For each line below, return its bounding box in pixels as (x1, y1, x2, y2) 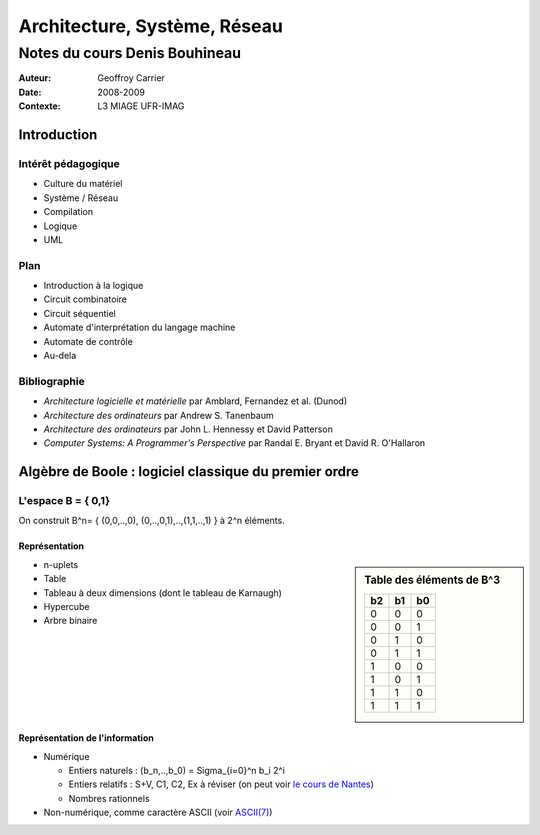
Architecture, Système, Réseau (18, 15, 284, 37)
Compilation (43, 206, 94, 218)
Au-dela (43, 349, 77, 361)
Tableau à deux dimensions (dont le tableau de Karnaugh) (43, 586, 282, 599)
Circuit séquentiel (43, 307, 117, 319)
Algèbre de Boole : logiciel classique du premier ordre (18, 463, 360, 480)
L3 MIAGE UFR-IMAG (97, 100, 185, 112)
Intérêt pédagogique (18, 156, 120, 170)
